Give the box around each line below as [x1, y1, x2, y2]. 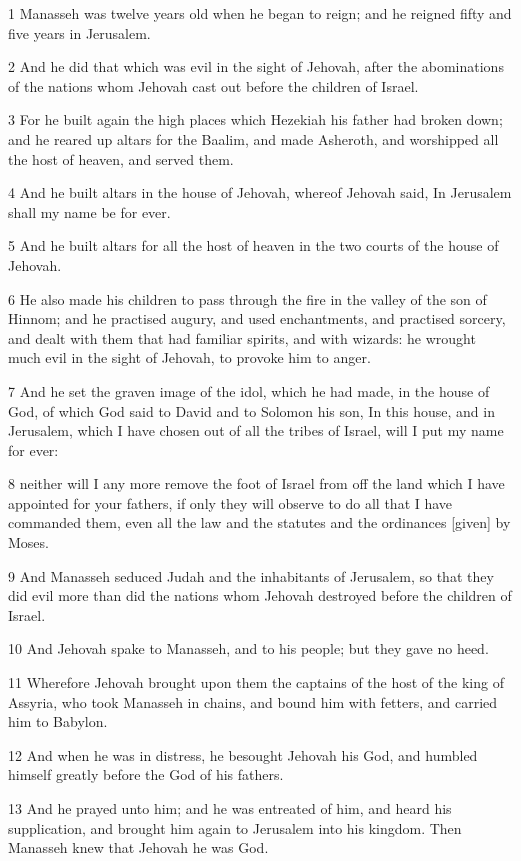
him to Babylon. [8, 711, 108, 732]
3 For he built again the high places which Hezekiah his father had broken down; [8, 109, 503, 130]
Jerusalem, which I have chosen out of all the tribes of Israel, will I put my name [8, 420, 504, 441]
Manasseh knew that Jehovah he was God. [8, 837, 269, 858]
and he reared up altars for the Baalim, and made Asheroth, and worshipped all [8, 128, 499, 149]
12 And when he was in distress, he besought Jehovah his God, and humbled [8, 744, 478, 765]
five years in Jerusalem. [8, 22, 151, 43]
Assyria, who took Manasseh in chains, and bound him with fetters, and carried [8, 691, 498, 712]
